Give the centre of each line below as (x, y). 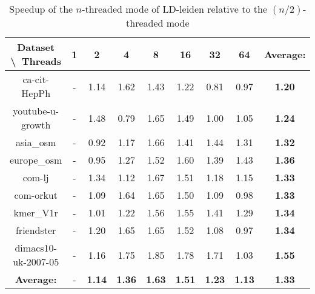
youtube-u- (36, 111)
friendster (36, 230)
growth (36, 125)
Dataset (36, 47)
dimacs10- (36, 248)
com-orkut (36, 195)
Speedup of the (41, 9)
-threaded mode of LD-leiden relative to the (175, 9)
